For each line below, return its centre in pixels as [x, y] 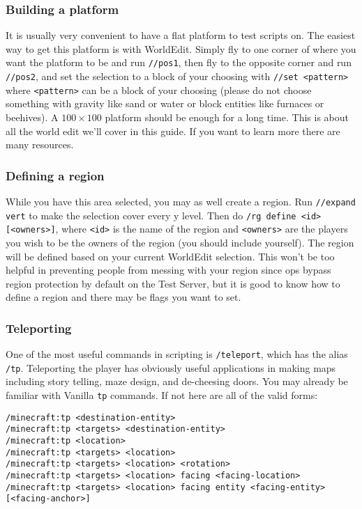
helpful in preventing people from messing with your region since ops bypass [168, 270]
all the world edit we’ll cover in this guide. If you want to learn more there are [173, 131]
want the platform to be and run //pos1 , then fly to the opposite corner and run [179, 62]
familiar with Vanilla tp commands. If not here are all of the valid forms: [162, 395]
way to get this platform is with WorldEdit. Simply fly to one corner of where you [181, 48]
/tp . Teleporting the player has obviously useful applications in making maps [171, 367]
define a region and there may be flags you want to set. [123, 297]
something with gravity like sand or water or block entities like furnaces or [165, 103]
